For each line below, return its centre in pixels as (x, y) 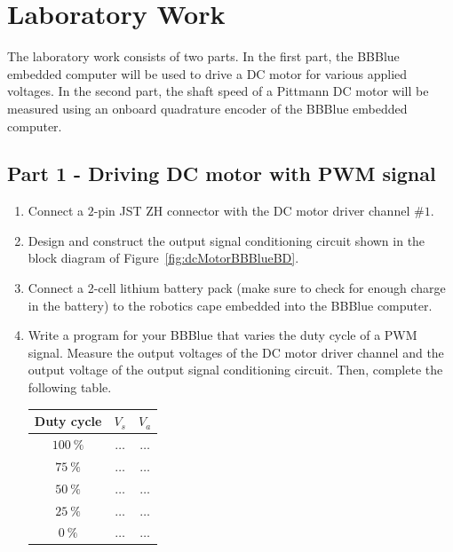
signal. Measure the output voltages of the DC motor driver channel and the (236, 352)
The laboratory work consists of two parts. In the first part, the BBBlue (203, 56)
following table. (70, 387)
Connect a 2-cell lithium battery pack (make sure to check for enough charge (237, 288)
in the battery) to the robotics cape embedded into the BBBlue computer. (230, 305)
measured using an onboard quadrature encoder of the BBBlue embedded (207, 108)
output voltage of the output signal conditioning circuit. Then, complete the (235, 370)
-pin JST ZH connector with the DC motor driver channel (252, 211)
